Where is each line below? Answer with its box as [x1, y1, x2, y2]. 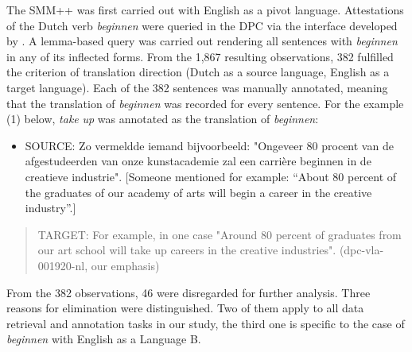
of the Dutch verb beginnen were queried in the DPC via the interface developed [6, 17, 398, 33]
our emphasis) [91, 257, 160, 273]
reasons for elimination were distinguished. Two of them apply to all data [6, 300, 364, 316]
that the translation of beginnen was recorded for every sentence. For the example [6, 95, 404, 111]
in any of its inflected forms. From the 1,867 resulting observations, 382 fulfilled [6, 48, 394, 64]
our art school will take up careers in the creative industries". [37, 242, 336, 258]
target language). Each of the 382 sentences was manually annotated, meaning [6, 79, 388, 95]
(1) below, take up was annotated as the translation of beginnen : [6, 110, 319, 127]
